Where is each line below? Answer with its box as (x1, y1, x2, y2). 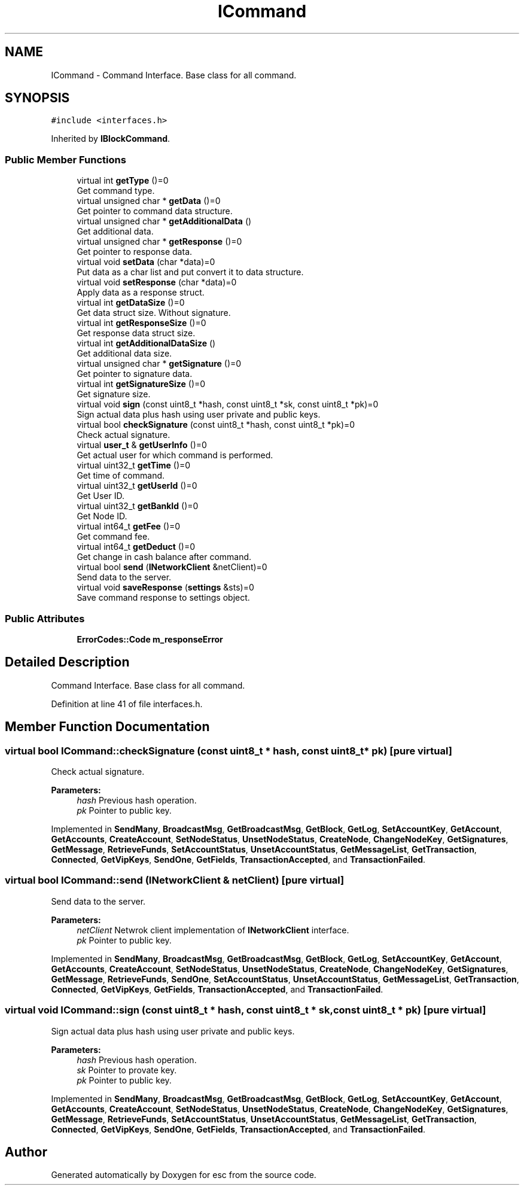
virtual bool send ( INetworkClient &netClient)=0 (77, 562, 267, 573)
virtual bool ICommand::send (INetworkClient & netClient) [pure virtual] (5, 874, 345, 887)
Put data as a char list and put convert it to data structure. (77, 267, 304, 278)
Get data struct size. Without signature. (77, 308, 231, 318)
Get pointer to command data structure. (77, 206, 233, 217)
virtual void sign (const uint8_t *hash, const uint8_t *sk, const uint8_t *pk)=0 (77, 399, 379, 410)
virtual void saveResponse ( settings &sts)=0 (77, 582, 254, 593)
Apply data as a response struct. (77, 287, 205, 298)
